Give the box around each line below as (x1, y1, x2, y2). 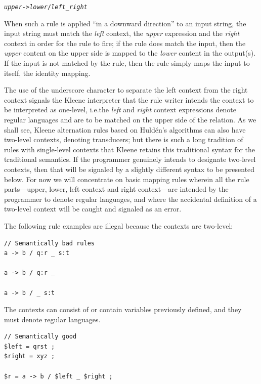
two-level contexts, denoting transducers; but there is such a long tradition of (4, 134, 243, 145)
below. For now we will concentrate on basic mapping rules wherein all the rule (4, 174, 249, 184)
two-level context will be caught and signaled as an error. (4, 203, 182, 214)
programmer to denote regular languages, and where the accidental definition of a (4, 193, 257, 204)
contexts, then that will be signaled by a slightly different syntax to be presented (4, 163, 255, 174)
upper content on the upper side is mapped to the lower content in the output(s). (4, 48, 256, 58)
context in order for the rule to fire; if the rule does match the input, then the (4, 37, 246, 48)
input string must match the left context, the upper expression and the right (4, 28, 240, 38)
